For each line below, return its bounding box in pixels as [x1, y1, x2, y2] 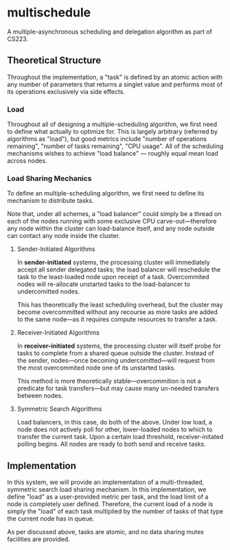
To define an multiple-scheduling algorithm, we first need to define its [7, 189, 205, 198]
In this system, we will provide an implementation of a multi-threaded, [7, 478, 205, 486]
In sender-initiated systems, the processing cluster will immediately [16, 259, 211, 267]
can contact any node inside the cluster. [7, 232, 121, 240]
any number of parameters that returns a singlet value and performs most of [7, 80, 223, 88]
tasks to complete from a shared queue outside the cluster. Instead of [16, 349, 214, 357]
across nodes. [7, 156, 47, 165]
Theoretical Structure [7, 55, 102, 67]
